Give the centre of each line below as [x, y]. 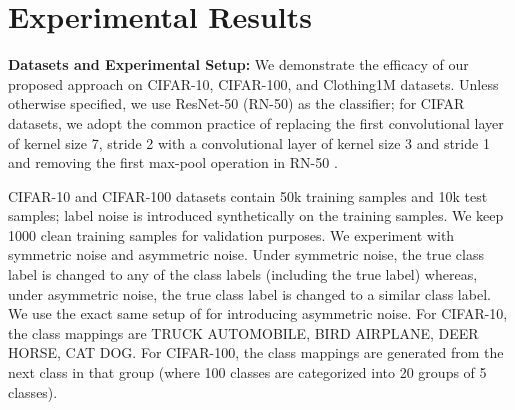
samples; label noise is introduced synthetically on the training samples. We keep [256, 215]
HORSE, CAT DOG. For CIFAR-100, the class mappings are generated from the [256, 352]
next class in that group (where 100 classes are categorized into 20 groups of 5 [247, 372]
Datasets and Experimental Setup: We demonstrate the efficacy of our [238, 64]
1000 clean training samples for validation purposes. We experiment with [231, 234]
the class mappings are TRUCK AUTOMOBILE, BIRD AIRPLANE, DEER [243, 332]
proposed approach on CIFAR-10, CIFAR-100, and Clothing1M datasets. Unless [253, 83]
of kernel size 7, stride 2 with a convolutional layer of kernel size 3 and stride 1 [249, 142]
